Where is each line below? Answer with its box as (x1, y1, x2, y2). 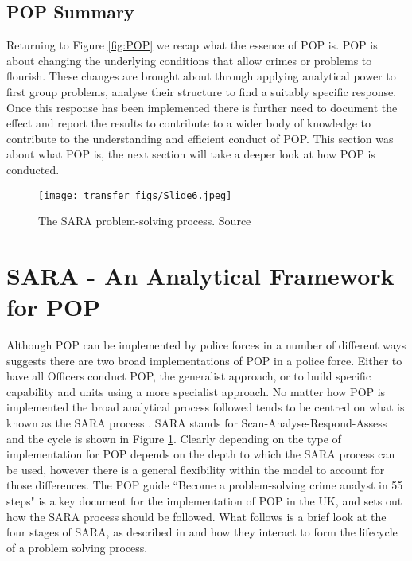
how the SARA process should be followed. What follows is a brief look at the (6, 508, 387, 524)
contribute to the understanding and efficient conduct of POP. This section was (6, 130, 394, 146)
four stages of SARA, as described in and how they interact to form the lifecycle (6, 524, 398, 540)
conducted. (6, 161, 60, 177)
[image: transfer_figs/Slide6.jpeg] (38, 189, 232, 201)
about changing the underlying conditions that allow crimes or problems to (6, 52, 372, 68)
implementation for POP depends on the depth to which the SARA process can (6, 446, 395, 462)
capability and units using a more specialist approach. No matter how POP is (6, 383, 386, 399)
